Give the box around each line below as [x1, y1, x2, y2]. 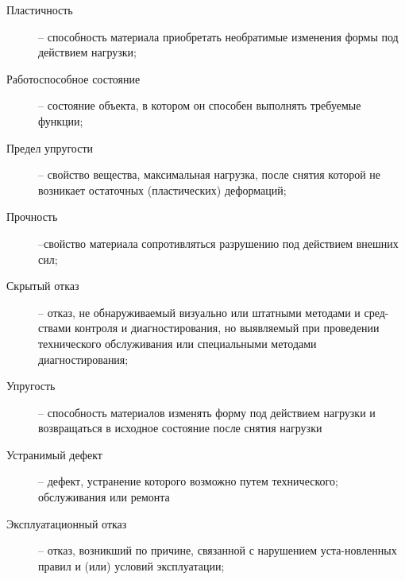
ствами [38, 319, 71, 336]
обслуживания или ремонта [38, 489, 170, 505]
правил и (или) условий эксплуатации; [38, 557, 225, 574]
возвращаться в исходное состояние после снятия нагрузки [38, 420, 322, 436]
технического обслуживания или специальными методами [38, 334, 317, 351]
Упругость [6, 377, 56, 394]
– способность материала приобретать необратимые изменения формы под [38, 28, 399, 44]
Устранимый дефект [6, 446, 102, 462]
